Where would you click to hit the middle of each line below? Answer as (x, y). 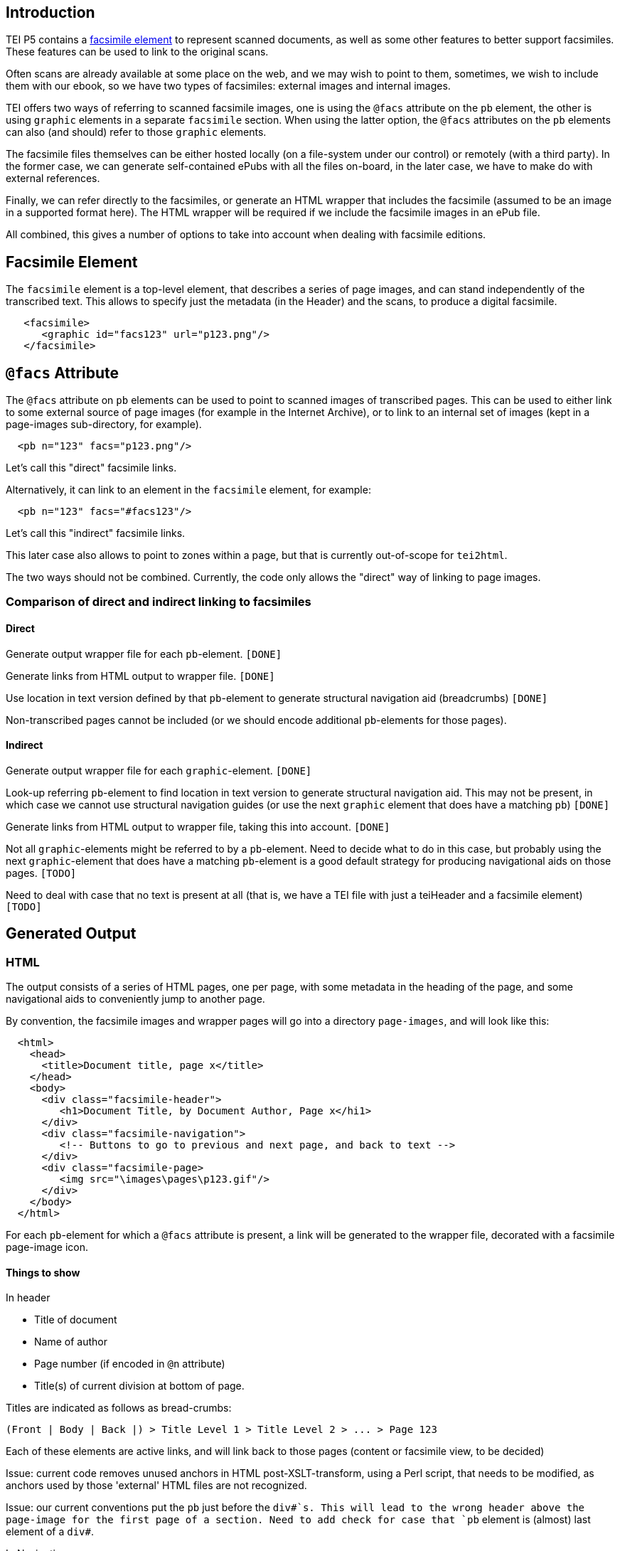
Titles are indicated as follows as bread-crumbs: (119, 1408)
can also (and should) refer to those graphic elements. (136, 132)
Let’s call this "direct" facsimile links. (91, 468)
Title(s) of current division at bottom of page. (139, 1386)
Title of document (76, 1320)
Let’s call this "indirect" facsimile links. (96, 533)
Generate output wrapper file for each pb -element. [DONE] (144, 654)
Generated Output (71, 934)
